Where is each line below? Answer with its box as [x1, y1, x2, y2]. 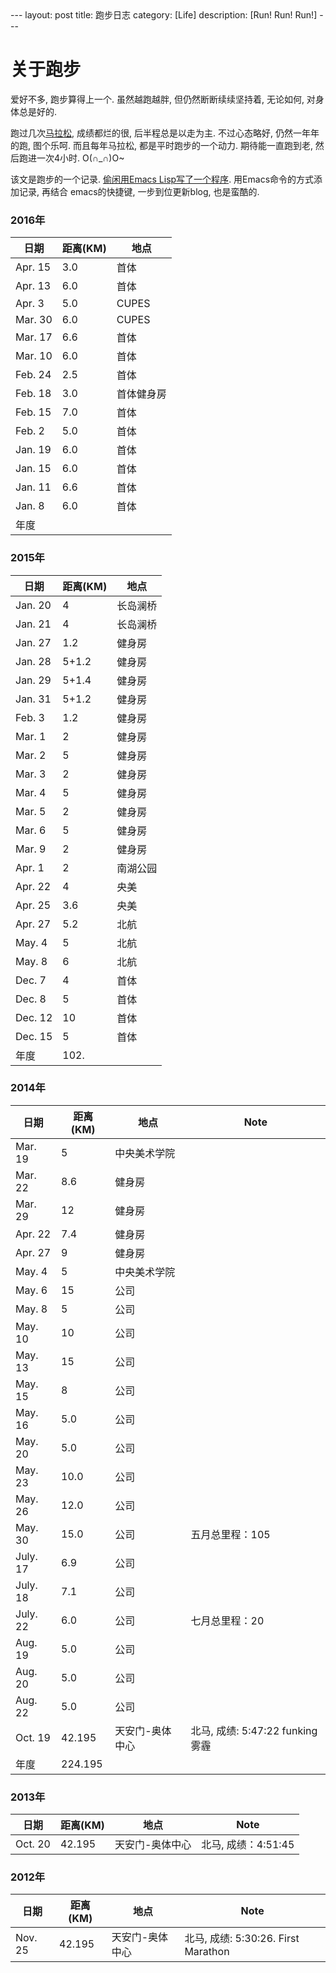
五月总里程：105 [190, 1527, 271, 1541]
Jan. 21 [15, 617, 52, 631]
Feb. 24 [15, 368, 52, 382]
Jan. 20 [15, 598, 52, 612]
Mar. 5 [15, 804, 47, 818]
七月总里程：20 [190, 1613, 265, 1627]
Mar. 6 [15, 823, 47, 837]
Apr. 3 [15, 297, 45, 311]
